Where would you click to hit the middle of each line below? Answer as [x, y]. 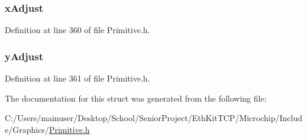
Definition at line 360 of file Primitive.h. [77, 30]
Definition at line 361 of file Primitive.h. [77, 78]
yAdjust [24, 56]
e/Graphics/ [27, 129]
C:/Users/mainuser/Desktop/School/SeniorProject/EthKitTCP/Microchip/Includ [154, 118]
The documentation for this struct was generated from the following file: [136, 98]
